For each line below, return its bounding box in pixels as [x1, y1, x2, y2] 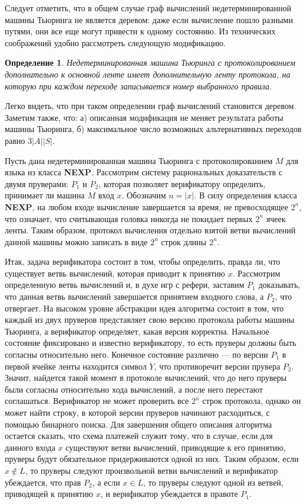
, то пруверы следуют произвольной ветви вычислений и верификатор [25, 464, 278, 476]
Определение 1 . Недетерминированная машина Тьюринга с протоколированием [5, 56, 295, 69]
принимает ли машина [5, 189, 85, 201]
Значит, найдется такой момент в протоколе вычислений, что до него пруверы [5, 371, 287, 384]
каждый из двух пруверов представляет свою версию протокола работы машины [5, 313, 295, 326]
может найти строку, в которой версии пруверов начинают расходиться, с [5, 406, 270, 418]
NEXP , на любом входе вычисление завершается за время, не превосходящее [5, 200, 288, 213]
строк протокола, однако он [202, 394, 301, 407]
